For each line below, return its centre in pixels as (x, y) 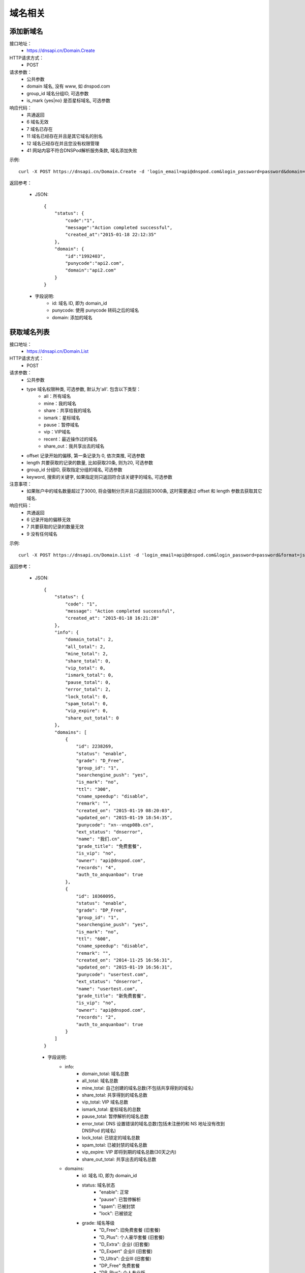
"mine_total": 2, (87, 654)
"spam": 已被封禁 (117, 1206)
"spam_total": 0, (87, 703)
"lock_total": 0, (87, 697)
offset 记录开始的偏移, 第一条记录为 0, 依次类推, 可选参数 (86, 455)
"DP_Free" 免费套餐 (119, 1266)
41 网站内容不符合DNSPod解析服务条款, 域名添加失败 (82, 150)
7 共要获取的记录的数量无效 (55, 527)
